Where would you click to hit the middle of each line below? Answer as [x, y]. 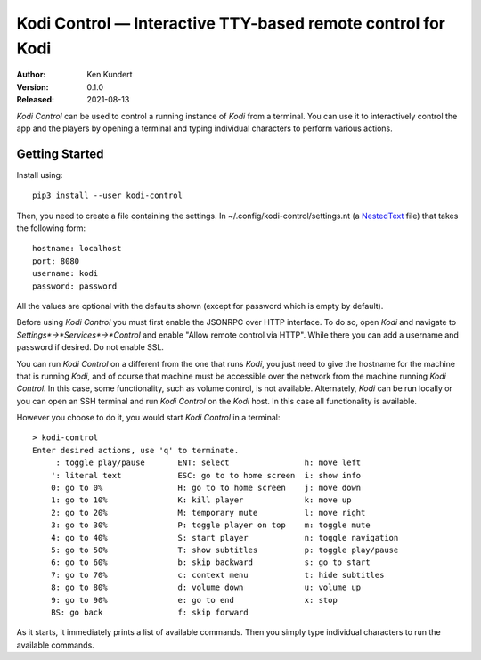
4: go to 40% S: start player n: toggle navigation [224, 538]
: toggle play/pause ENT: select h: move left [208, 463]
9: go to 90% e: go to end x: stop [194, 600]
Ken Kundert [110, 75]
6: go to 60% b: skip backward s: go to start [210, 562]
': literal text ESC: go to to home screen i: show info [206, 475]
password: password [75, 286]
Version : [33, 87]
